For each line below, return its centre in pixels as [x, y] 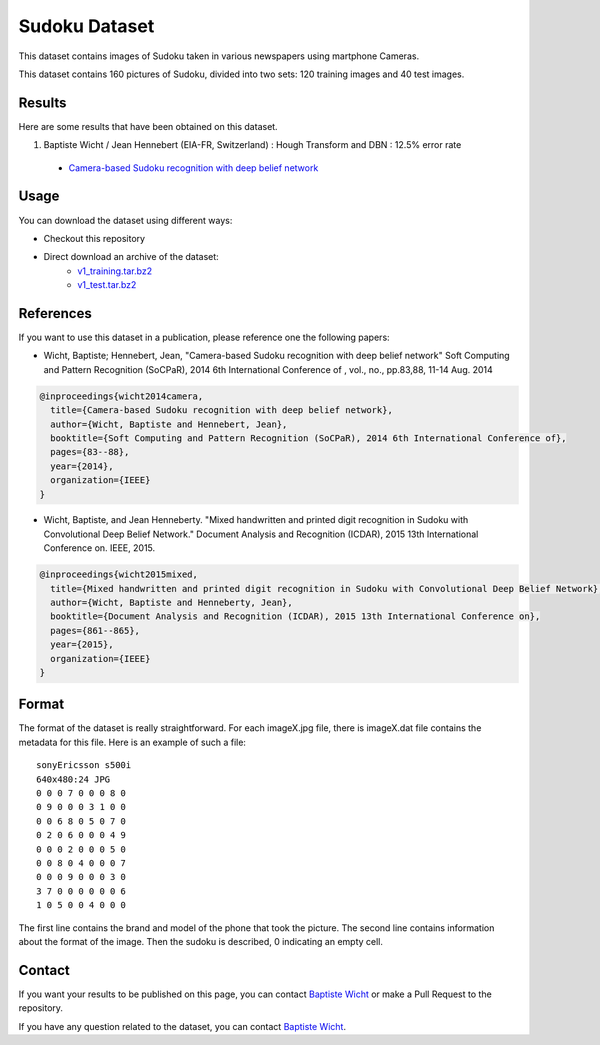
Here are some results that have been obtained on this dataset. [148, 126]
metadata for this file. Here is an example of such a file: [132, 742]
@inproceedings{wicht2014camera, [121, 396]
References [55, 313]
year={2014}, [82, 466]
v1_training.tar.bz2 [115, 271]
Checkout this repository [94, 238]
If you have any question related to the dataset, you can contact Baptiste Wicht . [182, 1026]
